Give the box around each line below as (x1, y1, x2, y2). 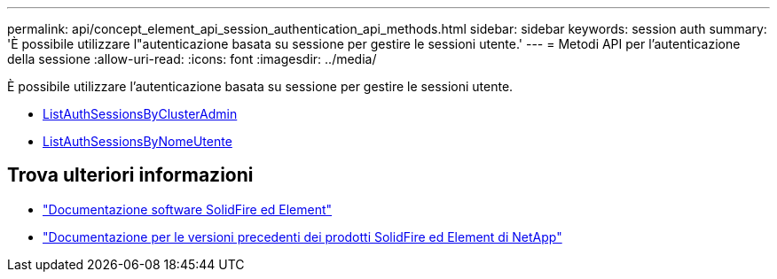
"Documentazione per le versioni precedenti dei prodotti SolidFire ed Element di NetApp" (43, 229, 562, 244)
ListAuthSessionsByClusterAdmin (43, 106, 238, 121)
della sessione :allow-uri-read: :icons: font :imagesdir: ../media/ (7, 51, 377, 66)
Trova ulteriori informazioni (7, 164, 254, 187)
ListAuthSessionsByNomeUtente (43, 134, 232, 149)
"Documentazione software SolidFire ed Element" (43, 201, 333, 217)
